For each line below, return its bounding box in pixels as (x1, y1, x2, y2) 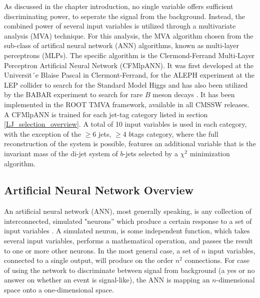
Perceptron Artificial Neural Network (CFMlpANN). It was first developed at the (4, 60, 253, 70)
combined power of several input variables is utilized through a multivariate (4, 21, 236, 31)
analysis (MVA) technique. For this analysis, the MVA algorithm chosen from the (4, 30, 253, 41)
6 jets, (92, 128, 111, 139)
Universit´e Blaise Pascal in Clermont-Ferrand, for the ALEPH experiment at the (4, 70, 254, 80)
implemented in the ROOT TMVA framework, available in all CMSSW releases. (4, 99, 249, 109)
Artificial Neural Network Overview (4, 182, 193, 198)
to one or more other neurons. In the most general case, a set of (4, 245, 199, 255)
